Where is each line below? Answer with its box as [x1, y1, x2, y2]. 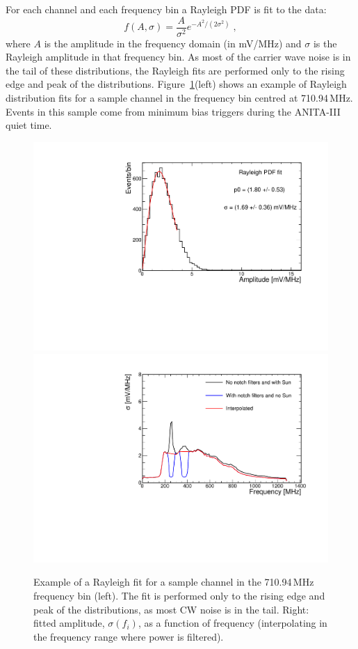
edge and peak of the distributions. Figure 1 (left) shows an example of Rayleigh [6, 77, 347, 91]
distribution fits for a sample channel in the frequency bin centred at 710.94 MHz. [6, 91, 353, 105]
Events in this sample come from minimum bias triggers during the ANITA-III [6, 104, 341, 118]
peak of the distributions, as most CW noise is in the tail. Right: [33, 602, 309, 616]
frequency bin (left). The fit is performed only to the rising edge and [33, 588, 325, 602]
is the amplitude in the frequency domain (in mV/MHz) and [44, 36, 302, 50]
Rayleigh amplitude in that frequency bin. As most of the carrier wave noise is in [6, 49, 351, 64]
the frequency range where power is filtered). [33, 629, 224, 643]
